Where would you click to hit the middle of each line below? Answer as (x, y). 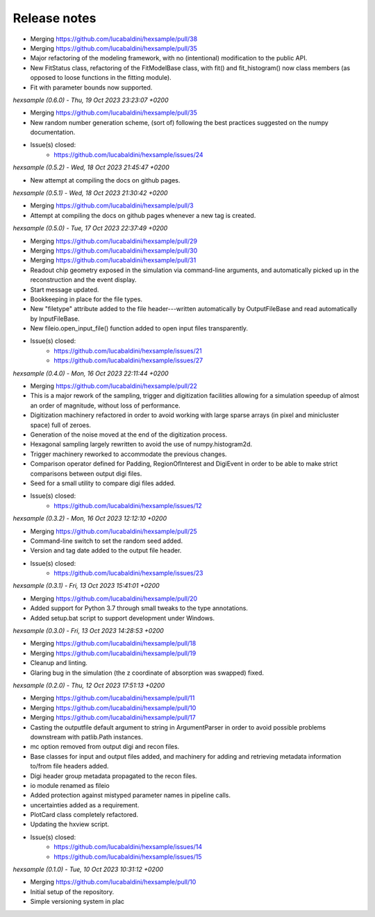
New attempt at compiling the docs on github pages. (105, 180)
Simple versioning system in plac (77, 902)
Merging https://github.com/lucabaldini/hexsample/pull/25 (114, 531)
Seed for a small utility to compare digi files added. (103, 483)
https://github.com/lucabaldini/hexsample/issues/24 (129, 154)
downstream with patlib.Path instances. (87, 737)
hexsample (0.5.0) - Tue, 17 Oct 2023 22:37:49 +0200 (90, 228)
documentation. (53, 133)
